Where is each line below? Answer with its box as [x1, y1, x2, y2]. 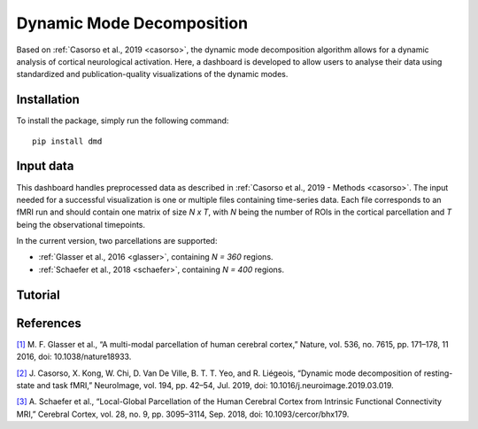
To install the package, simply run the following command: [16, 115, 229, 126]
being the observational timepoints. [16, 219, 146, 230]
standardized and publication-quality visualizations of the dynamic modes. [16, 69, 289, 80]
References [16, 316, 81, 331]
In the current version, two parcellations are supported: [16, 236, 218, 246]
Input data [16, 159, 74, 174]
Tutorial [16, 287, 61, 302]
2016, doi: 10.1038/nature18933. [16, 351, 132, 363]
